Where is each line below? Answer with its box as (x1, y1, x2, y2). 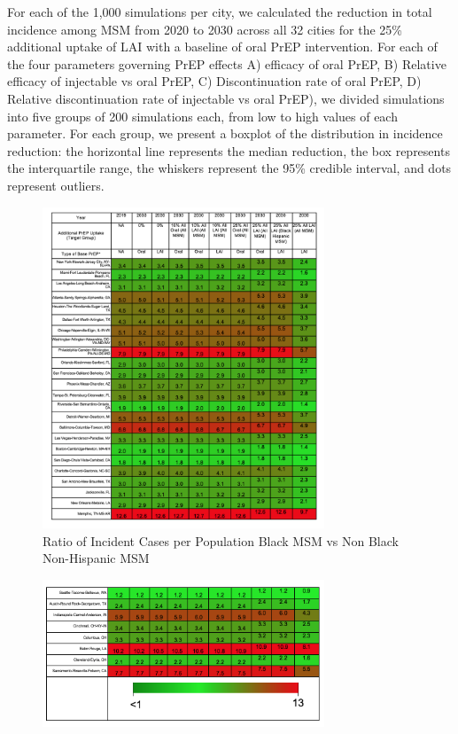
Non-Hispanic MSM (43, 549, 150, 567)
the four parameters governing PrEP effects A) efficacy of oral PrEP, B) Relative (7, 54, 446, 73)
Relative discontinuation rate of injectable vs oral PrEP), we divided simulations (7, 89, 445, 107)
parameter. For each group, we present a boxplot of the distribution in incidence (7, 124, 443, 143)
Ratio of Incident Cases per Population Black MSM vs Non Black (43, 531, 399, 550)
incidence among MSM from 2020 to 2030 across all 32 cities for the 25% (7, 20, 402, 38)
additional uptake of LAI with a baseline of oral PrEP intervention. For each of (7, 37, 438, 56)
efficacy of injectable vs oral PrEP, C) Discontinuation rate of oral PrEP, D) (7, 72, 422, 90)
